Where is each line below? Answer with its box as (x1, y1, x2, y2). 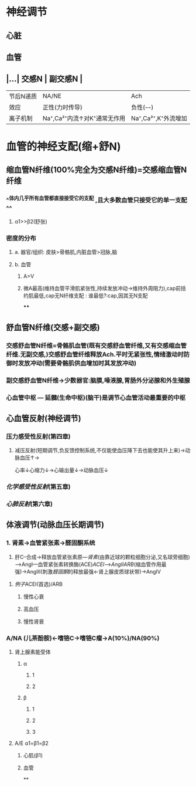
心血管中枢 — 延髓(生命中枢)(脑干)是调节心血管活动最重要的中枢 (6, 394, 186, 402)
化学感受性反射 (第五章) (6, 483, 71, 491)
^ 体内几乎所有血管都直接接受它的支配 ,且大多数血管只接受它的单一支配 (6, 195, 187, 204)
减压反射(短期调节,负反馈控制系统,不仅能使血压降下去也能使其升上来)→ (14, 447, 185, 454)
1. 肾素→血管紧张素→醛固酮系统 (6, 539, 95, 547)
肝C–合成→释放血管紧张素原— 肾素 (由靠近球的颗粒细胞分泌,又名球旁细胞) (14, 553, 190, 560)
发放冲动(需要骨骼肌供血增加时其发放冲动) (18, 359, 136, 367)
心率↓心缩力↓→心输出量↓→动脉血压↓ (14, 467, 109, 474)
